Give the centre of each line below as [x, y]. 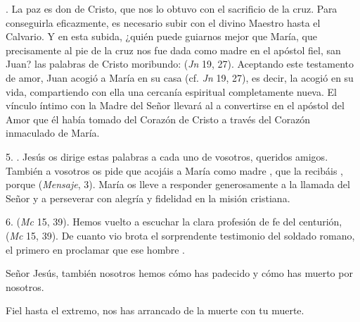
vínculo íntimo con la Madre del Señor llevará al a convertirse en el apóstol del [175, 105]
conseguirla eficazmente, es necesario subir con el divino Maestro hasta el [163, 22]
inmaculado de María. [53, 133]
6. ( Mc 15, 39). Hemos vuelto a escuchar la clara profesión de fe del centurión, [174, 222]
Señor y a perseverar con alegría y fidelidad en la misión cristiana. [148, 198]
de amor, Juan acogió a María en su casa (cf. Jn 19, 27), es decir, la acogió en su [180, 77]
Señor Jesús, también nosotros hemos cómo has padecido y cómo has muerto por [179, 273]
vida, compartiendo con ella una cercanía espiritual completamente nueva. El [171, 91]
